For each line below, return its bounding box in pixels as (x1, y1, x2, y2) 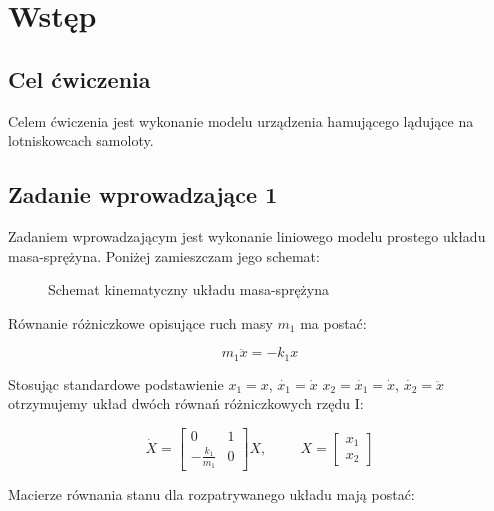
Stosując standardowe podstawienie (8, 373, 224, 394)
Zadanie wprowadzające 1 (8, 179, 278, 210)
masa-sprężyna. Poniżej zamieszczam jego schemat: (8, 245, 320, 266)
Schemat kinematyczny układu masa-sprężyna (48, 279, 329, 300)
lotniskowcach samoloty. (8, 130, 154, 151)
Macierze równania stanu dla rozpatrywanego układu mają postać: (8, 484, 415, 505)
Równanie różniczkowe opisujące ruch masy (8, 312, 273, 333)
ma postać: (300, 312, 367, 333)
